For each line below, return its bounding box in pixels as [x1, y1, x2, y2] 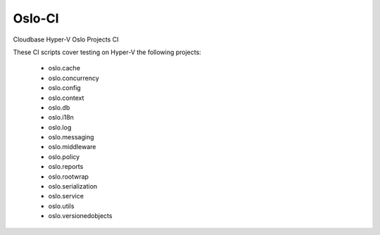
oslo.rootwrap [48, 172, 89, 181]
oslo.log [48, 123, 72, 132]
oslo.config [48, 84, 81, 92]
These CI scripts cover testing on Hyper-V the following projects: [13, 48, 202, 56]
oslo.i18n [48, 113, 74, 122]
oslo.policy [48, 152, 80, 161]
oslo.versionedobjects [48, 212, 113, 220]
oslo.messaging [48, 133, 94, 141]
